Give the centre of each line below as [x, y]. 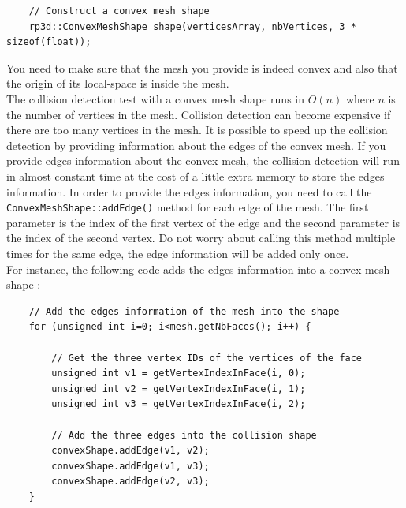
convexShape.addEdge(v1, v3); [130, 466]
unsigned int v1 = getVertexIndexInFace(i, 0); [179, 374]
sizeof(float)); [49, 42]
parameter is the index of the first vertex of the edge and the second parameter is [203, 222]
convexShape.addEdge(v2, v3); [130, 482]
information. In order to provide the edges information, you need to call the [189, 191]
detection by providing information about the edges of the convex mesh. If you [196, 145]
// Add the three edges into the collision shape [184, 435]
